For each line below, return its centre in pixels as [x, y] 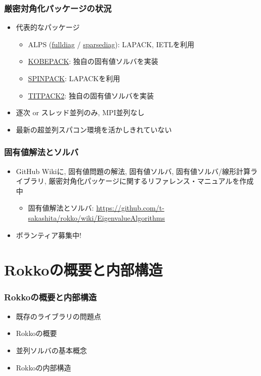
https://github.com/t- [130, 208]
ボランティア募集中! [49, 235]
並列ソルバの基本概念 [51, 350]
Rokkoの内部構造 [43, 367]
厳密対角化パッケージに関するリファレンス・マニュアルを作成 [151, 181]
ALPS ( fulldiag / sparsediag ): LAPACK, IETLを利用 [111, 44]
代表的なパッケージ [48, 27]
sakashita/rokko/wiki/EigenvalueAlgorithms [97, 217]
